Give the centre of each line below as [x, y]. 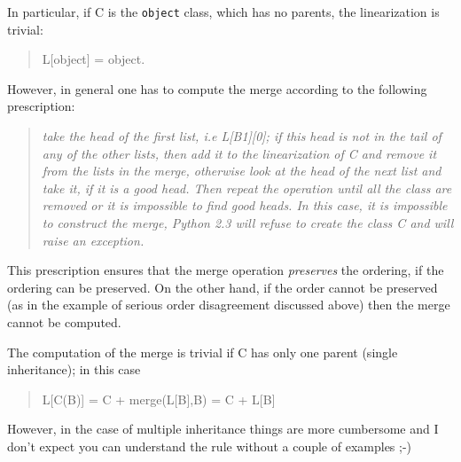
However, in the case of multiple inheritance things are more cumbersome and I [223, 429]
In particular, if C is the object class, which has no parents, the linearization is [223, 12]
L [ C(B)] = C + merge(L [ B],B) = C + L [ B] [159, 399]
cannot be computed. [64, 321]
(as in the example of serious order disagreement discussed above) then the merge [229, 305]
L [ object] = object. [94, 59]
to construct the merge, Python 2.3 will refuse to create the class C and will [248, 223]
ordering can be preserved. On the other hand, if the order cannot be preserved [223, 287]
